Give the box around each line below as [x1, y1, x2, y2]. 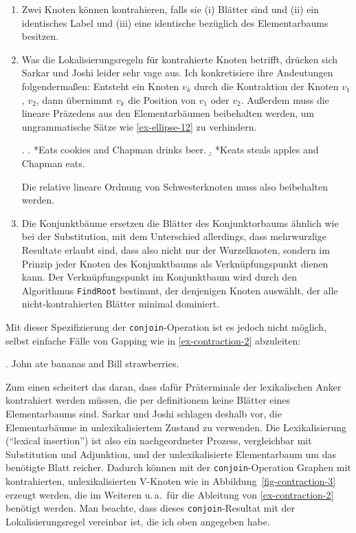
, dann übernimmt [36, 92, 113, 107]
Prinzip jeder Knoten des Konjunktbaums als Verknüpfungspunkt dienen [21, 256, 329, 270]
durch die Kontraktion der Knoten [194, 78, 339, 93]
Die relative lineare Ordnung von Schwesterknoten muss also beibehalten [21, 179, 328, 193]
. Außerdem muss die [241, 92, 329, 107]
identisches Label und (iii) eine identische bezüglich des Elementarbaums [21, 15, 329, 30]
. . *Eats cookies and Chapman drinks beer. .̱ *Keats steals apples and [21, 142, 319, 157]
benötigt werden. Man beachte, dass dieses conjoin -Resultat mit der [5, 501, 295, 515]
